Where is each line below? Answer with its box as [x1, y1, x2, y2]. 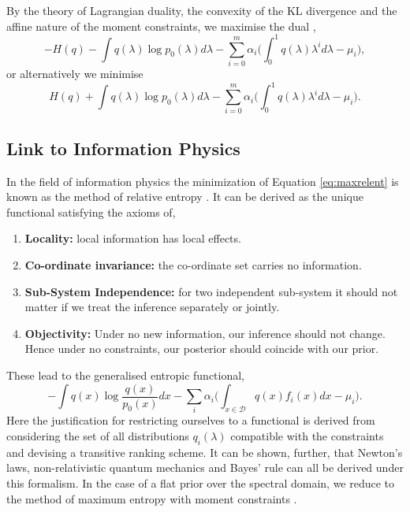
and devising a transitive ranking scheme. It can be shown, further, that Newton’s [6, 443, 403, 460]
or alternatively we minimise [6, 65, 143, 82]
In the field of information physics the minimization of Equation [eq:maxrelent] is [6, 173, 399, 189]
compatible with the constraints [230, 427, 384, 443]
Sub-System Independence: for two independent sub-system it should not [24, 283, 398, 299]
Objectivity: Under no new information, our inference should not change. [24, 325, 386, 341]
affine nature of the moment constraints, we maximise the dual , [6, 17, 316, 34]
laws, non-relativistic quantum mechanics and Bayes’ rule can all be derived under [6, 459, 404, 476]
